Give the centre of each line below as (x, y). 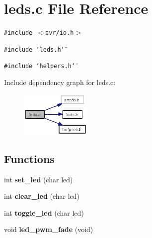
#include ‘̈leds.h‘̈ (34, 49)
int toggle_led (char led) (44, 212)
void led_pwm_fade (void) (49, 229)
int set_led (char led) (38, 179)
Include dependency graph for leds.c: (60, 82)
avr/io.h (60, 33)
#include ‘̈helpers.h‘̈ (40, 66)
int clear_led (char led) (42, 196)
